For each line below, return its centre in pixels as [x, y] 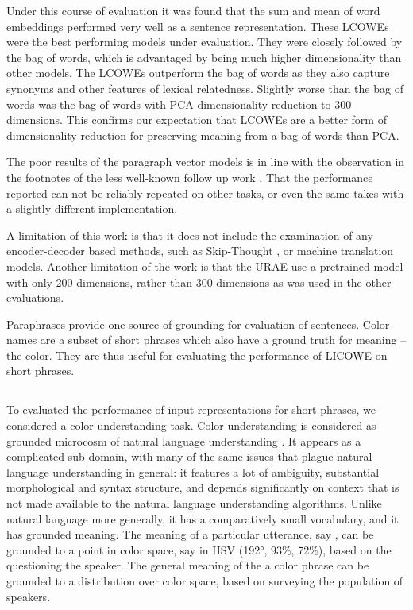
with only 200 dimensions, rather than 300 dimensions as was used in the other [199, 282]
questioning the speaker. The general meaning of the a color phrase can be [188, 565]
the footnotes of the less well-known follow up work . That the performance [190, 177]
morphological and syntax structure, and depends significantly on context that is [203, 487]
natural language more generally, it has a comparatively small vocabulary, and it [203, 518]
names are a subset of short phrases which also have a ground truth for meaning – [206, 340]
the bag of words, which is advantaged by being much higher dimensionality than [204, 57]
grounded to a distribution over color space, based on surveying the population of [205, 580]
